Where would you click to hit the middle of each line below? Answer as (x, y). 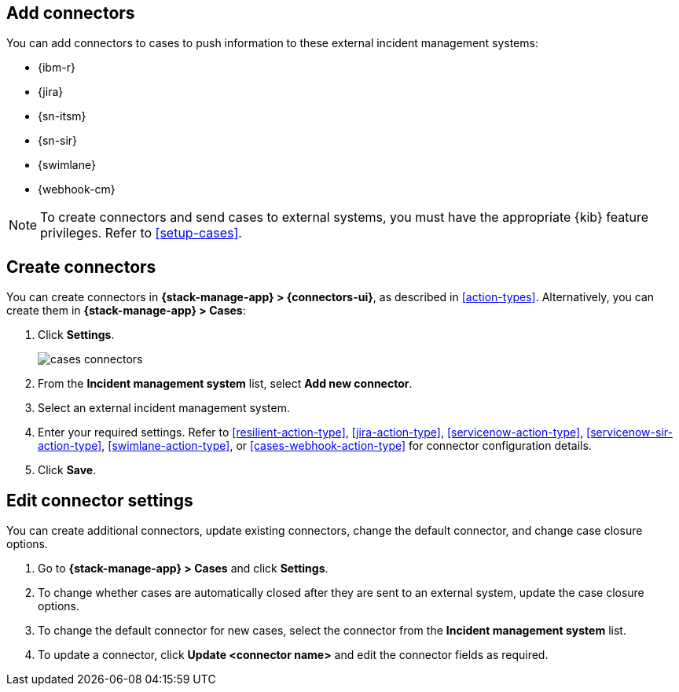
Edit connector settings (100, 500)
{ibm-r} (57, 68)
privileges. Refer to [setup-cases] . (141, 233)
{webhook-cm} (77, 190)
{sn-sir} (58, 141)
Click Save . (67, 470)
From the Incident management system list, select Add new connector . (225, 384)
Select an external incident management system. (164, 408)
